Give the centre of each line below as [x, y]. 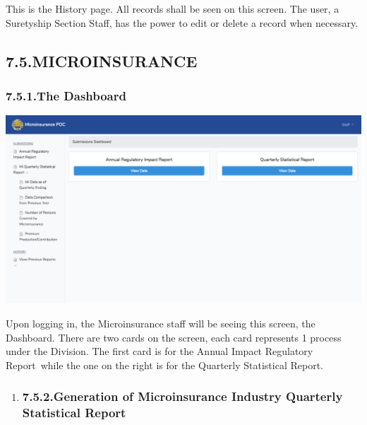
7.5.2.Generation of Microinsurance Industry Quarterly [182, 396]
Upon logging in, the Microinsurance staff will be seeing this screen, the [161, 324]
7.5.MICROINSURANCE [102, 60]
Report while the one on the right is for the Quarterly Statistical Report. [164, 365]
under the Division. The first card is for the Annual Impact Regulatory [160, 351]
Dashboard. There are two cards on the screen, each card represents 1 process [174, 337]
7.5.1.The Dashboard [66, 95]
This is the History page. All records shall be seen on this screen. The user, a [173, 8]
